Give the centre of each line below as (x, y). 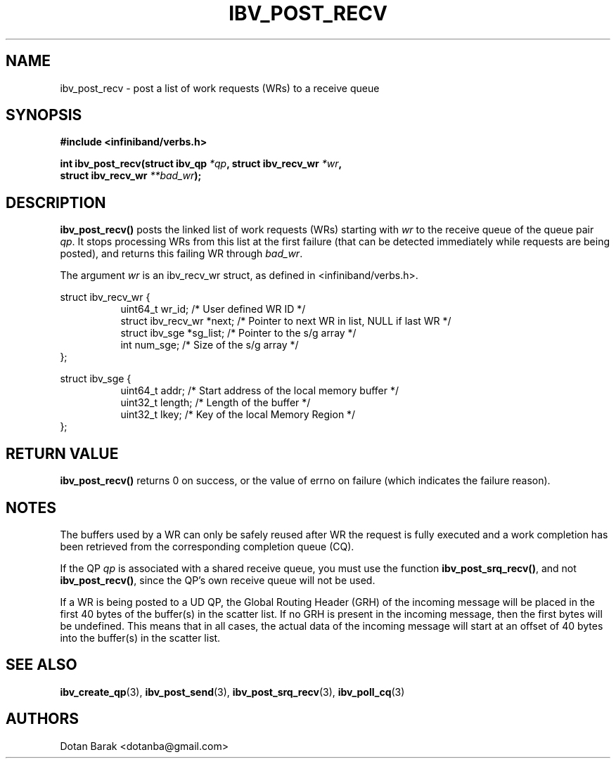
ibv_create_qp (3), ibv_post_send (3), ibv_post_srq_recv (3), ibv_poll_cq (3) (232, 692)
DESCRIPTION (56, 202)
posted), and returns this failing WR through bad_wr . (181, 254)
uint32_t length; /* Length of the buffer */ (216, 403)
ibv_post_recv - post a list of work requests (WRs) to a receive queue (220, 88)
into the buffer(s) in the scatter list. (140, 637)
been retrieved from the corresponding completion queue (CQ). (207, 546)
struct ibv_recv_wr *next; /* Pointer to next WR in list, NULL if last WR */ (286, 321)
